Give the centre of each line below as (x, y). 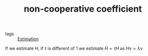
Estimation (28, 39)
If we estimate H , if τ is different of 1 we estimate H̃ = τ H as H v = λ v (74, 48)
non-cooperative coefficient (83, 9)
